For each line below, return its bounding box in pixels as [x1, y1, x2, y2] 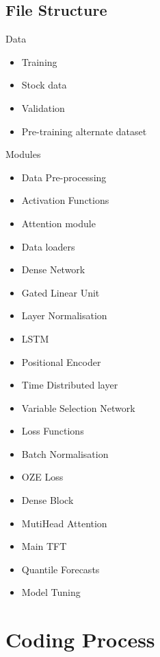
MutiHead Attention [21, 516, 107, 530]
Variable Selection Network [21, 400, 135, 415]
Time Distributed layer [21, 378, 118, 392]
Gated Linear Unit [21, 285, 100, 299]
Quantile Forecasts [21, 562, 100, 576]
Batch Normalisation [21, 446, 109, 461]
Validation [21, 100, 65, 115]
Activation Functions [21, 193, 109, 207]
